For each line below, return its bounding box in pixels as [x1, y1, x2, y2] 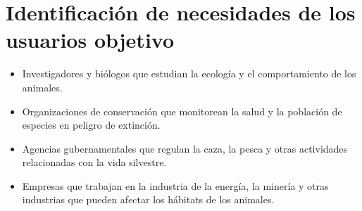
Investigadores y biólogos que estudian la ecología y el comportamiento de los [22, 66, 356, 81]
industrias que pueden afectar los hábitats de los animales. [22, 192, 275, 207]
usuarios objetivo [6, 25, 175, 54]
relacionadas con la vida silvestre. [22, 155, 167, 170]
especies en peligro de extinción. [22, 117, 161, 132]
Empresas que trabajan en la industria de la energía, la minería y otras [22, 178, 329, 193]
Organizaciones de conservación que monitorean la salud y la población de [22, 103, 342, 118]
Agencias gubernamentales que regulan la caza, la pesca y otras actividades [22, 141, 348, 155]
